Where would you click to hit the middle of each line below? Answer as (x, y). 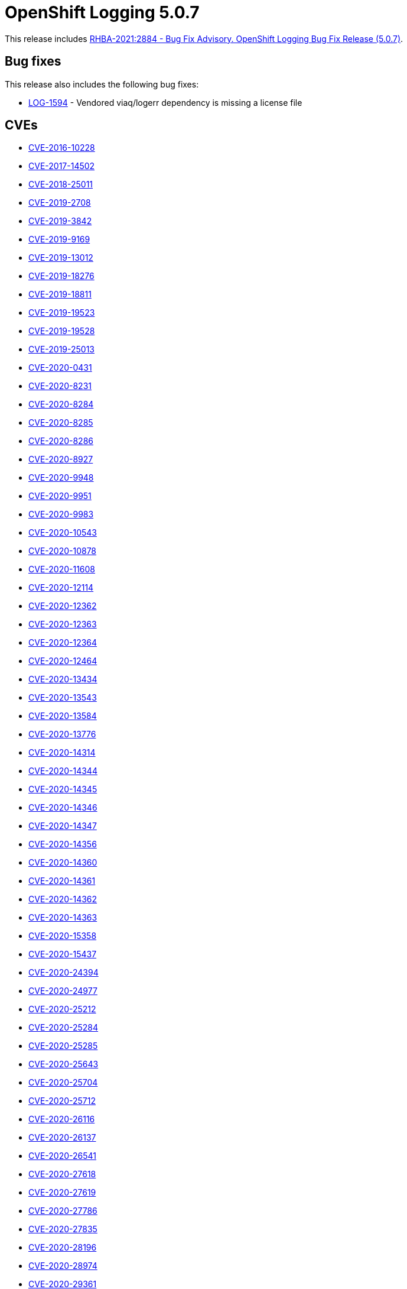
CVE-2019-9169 (59, 239)
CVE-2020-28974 (63, 1266)
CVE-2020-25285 (63, 1046)
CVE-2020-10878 (63, 551)
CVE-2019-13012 (61, 258)
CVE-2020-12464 (63, 661)
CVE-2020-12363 (63, 624)
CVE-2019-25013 (61, 349)
